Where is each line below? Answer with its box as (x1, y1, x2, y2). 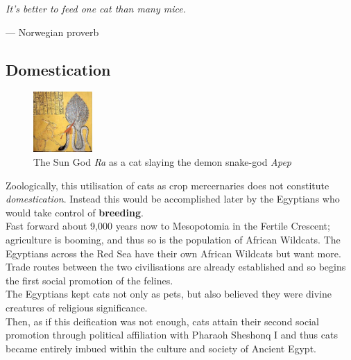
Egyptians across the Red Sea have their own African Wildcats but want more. (6, 246, 341, 260)
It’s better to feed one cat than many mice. (6, 1, 186, 15)
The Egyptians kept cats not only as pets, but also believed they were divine (6, 286, 332, 301)
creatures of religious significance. (6, 300, 148, 314)
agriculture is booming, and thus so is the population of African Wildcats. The (6, 232, 341, 246)
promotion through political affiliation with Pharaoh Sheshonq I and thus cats (6, 327, 338, 342)
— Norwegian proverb (6, 24, 99, 39)
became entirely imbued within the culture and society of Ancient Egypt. (6, 341, 316, 355)
